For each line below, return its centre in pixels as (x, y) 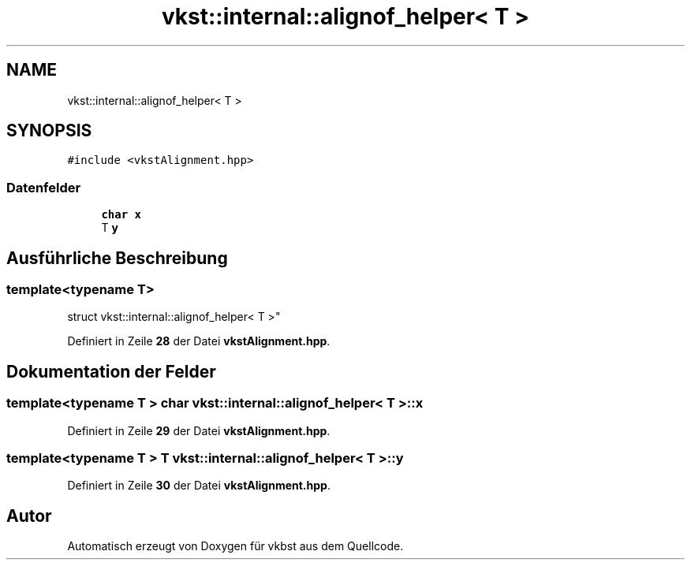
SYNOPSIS (49, 131)
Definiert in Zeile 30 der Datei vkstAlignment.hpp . (199, 486)
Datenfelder (44, 187)
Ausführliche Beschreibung (117, 258)
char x (121, 215)
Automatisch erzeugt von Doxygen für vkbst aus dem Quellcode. (235, 546)
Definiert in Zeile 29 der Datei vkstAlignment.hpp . (199, 430)
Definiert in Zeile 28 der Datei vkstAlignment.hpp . (199, 341)
